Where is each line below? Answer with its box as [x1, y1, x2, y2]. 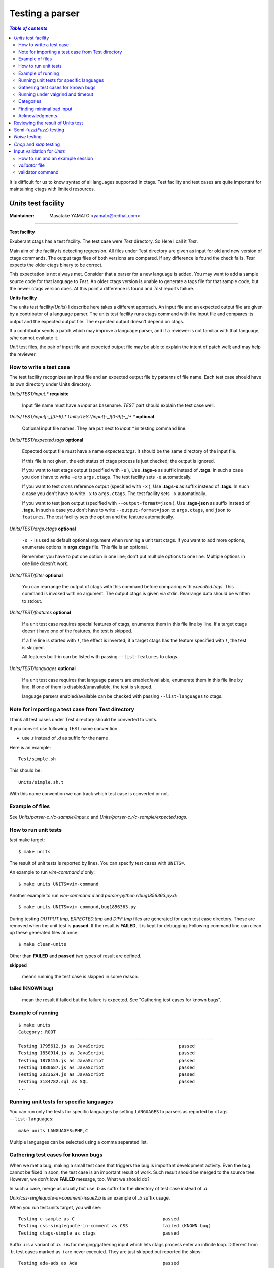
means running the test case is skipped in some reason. [22, 973, 139, 979]
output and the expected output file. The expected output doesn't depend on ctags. [9, 318, 185, 324]
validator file [18, 162, 45, 168]
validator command [18, 169, 59, 175]
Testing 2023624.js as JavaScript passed [18, 1072, 195, 1077]
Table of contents [9, 25, 48, 31]
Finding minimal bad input [18, 105, 73, 112]
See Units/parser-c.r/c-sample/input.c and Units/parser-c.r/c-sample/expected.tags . [9, 814, 188, 820]
